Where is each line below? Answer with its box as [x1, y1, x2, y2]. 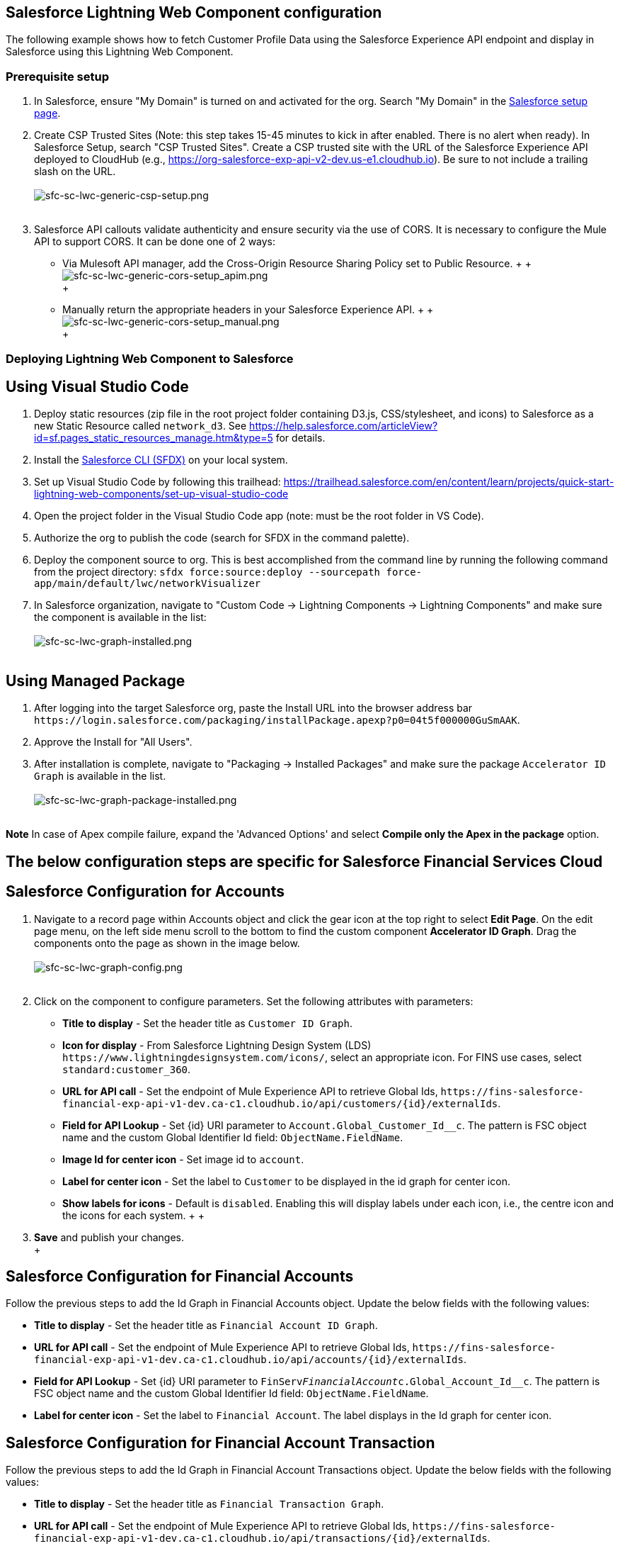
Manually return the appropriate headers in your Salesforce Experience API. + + [62, 303, 434, 316]
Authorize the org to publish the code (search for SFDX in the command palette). [34, 532, 410, 544]
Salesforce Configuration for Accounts [6, 883, 285, 901]
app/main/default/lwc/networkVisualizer [34, 578, 261, 590]
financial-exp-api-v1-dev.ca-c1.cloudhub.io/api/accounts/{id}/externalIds [34, 1354, 464, 1366]
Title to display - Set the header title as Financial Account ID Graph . [34, 1319, 378, 1332]
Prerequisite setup [6, 69, 109, 84]
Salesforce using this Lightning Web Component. [6, 45, 234, 58]
